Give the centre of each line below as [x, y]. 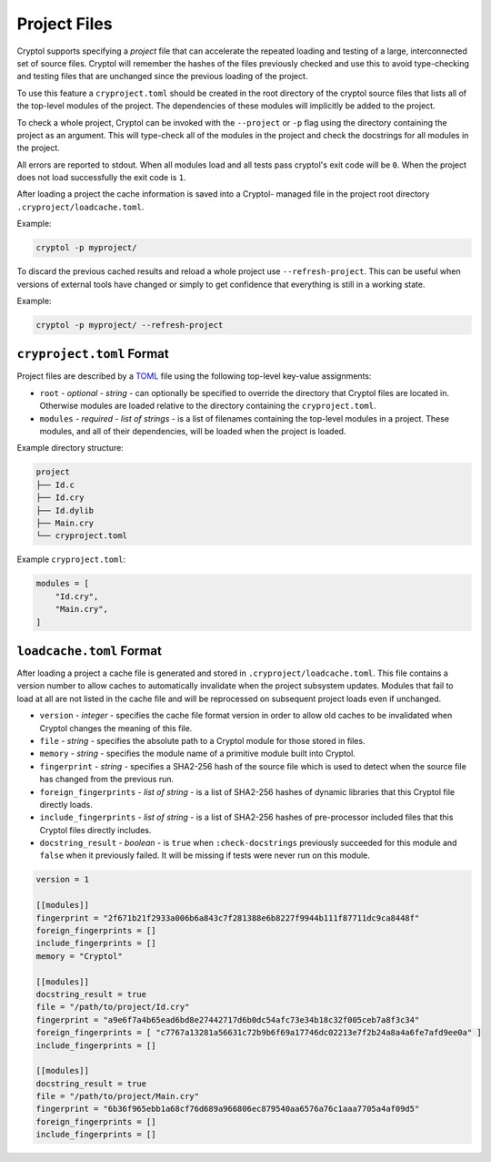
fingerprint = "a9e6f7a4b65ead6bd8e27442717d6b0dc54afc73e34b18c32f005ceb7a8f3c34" [228, 1019]
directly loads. [66, 804]
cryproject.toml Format [93, 354]
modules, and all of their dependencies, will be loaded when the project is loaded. [193, 432]
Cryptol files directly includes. [95, 830]
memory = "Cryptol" [79, 956]
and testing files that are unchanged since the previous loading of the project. [162, 76]
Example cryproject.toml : [71, 559]
